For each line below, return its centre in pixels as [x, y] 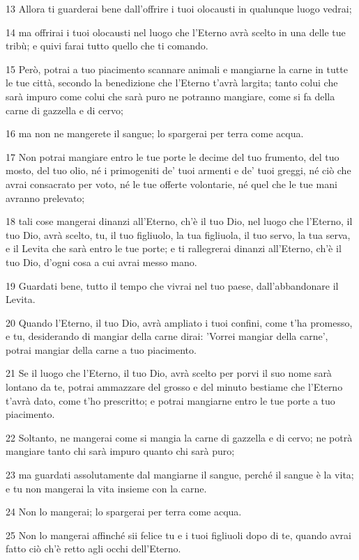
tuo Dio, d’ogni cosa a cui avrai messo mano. [101, 262]
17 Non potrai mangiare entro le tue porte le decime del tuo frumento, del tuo [173, 156]
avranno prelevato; [45, 197]
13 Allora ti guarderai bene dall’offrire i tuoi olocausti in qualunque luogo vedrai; [179, 8]
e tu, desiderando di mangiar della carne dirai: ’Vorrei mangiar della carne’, [167, 336]
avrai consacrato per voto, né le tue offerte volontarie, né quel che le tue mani [171, 184]
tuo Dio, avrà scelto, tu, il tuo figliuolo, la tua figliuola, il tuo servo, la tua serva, [178, 234]
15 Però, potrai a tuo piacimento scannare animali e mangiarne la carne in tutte [177, 69]
